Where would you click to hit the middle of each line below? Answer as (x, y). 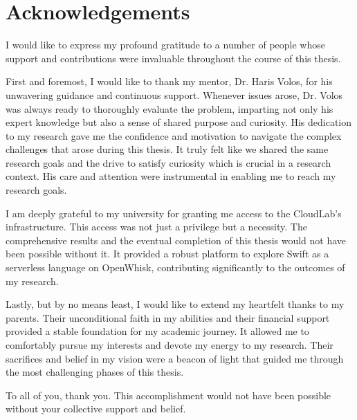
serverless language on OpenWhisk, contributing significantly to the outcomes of (175, 267)
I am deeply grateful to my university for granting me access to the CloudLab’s (174, 213)
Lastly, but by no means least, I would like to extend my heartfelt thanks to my (175, 304)
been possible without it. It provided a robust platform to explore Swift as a (167, 254)
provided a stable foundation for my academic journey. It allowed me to (157, 331)
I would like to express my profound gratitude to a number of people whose (165, 45)
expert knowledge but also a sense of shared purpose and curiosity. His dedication (179, 122)
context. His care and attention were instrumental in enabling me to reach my (171, 176)
